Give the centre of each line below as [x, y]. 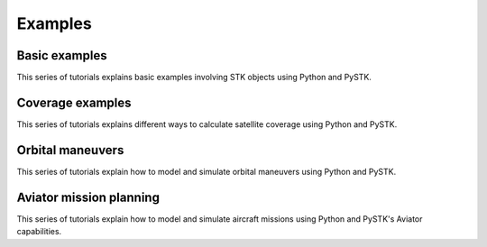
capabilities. [39, 232]
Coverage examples [74, 102]
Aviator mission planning [88, 197]
